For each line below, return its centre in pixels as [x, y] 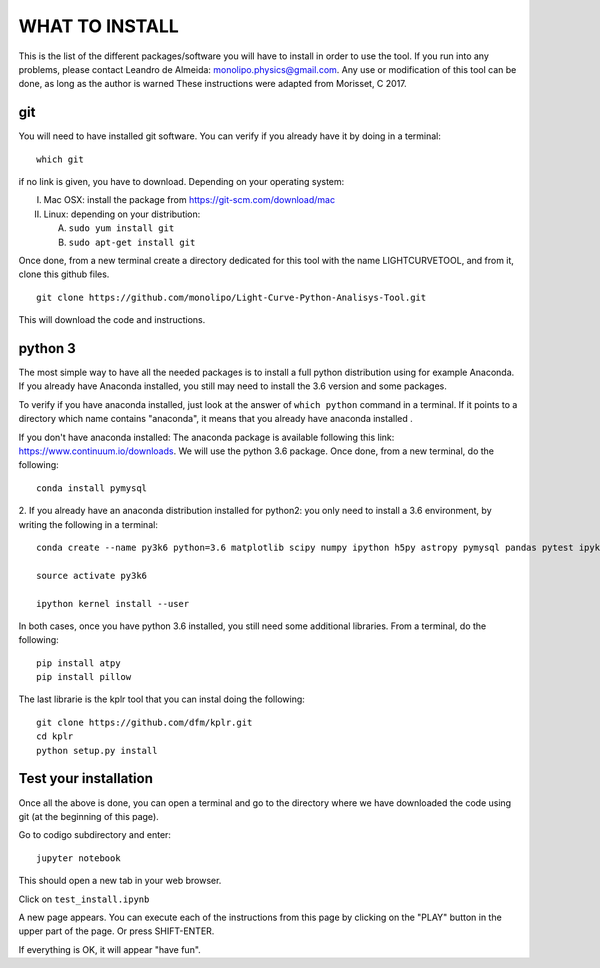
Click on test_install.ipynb [84, 899]
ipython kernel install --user [113, 603]
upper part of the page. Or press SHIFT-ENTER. [116, 931]
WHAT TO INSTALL [98, 26]
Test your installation [86, 778]
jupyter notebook [78, 858]
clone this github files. [64, 274]
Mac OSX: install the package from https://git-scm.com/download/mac [189, 200]
